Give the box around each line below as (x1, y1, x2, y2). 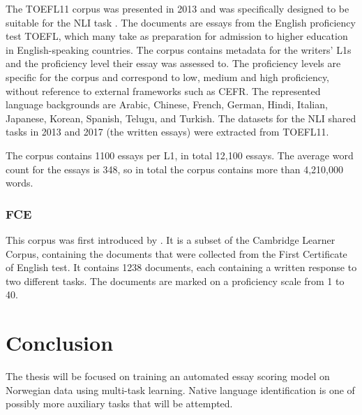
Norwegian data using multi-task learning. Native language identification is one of (6, 382, 355, 397)
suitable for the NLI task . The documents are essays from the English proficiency (6, 15, 356, 29)
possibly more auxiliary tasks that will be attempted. (6, 396, 233, 411)
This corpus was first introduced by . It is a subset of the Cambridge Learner (6, 232, 335, 247)
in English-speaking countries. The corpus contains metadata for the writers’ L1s (6, 42, 352, 57)
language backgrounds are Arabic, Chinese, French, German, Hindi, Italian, (6, 97, 328, 112)
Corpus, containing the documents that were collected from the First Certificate (6, 246, 347, 261)
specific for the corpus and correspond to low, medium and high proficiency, (6, 69, 330, 84)
